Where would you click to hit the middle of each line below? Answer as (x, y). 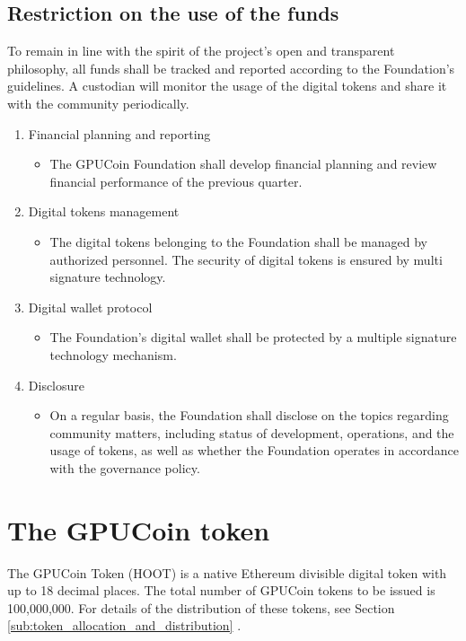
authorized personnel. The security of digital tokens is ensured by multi (246, 259)
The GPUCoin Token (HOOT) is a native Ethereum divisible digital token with (227, 572)
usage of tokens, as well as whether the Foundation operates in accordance (254, 450)
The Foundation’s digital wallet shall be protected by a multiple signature (253, 337)
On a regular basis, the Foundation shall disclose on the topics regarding (249, 415)
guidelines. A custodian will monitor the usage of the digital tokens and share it (227, 86)
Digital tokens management (104, 211)
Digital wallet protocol (90, 307)
